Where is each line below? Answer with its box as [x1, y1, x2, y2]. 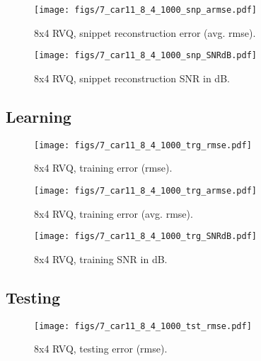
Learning [6, 105, 71, 127]
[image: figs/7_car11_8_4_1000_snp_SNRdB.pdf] [34, 50, 257, 61]
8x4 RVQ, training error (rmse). [34, 160, 173, 175]
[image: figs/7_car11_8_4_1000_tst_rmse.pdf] [34, 321, 252, 331]
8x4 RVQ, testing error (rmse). [34, 341, 168, 356]
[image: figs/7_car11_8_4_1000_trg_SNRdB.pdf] [34, 231, 257, 242]
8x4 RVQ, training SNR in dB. [34, 251, 168, 266]
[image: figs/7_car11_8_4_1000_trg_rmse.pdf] [34, 140, 252, 150]
